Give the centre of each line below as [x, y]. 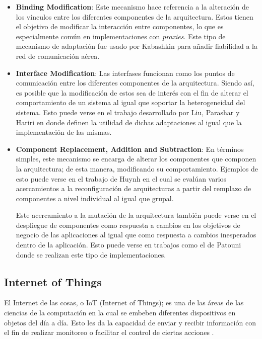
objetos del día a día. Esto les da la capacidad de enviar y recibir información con [130, 322]
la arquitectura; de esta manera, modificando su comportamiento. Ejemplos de [137, 168]
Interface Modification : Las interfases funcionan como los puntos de [125, 73]
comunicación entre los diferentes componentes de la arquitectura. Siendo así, [135, 83]
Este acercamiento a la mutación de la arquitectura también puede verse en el [136, 215]
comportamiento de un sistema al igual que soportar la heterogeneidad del [130, 102]
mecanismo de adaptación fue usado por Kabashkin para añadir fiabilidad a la [137, 46]
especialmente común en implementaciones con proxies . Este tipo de [121, 36]
